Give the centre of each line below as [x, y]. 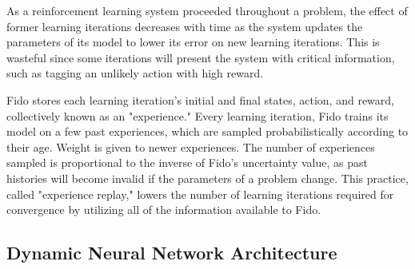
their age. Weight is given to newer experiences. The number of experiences [191, 146]
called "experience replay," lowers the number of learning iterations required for [200, 194]
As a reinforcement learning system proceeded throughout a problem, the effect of [207, 10]
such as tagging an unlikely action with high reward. [135, 73]
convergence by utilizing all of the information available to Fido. [164, 210]
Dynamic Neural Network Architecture [172, 253]
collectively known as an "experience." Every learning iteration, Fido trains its [198, 115]
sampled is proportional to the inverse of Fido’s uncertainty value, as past [187, 162]
